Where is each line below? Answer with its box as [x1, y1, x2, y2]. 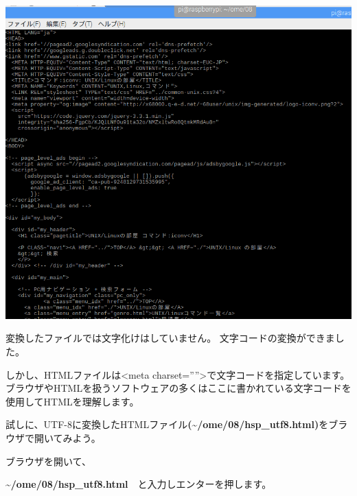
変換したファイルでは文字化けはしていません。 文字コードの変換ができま [5, 331, 335, 345]
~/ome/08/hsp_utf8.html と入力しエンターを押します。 [5, 477, 272, 491]
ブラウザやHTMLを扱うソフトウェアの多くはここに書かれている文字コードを [5, 381, 352, 395]
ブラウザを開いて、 [5, 453, 91, 468]
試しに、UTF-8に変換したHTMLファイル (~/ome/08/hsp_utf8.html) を [5, 417, 329, 432]
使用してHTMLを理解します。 [5, 394, 139, 408]
